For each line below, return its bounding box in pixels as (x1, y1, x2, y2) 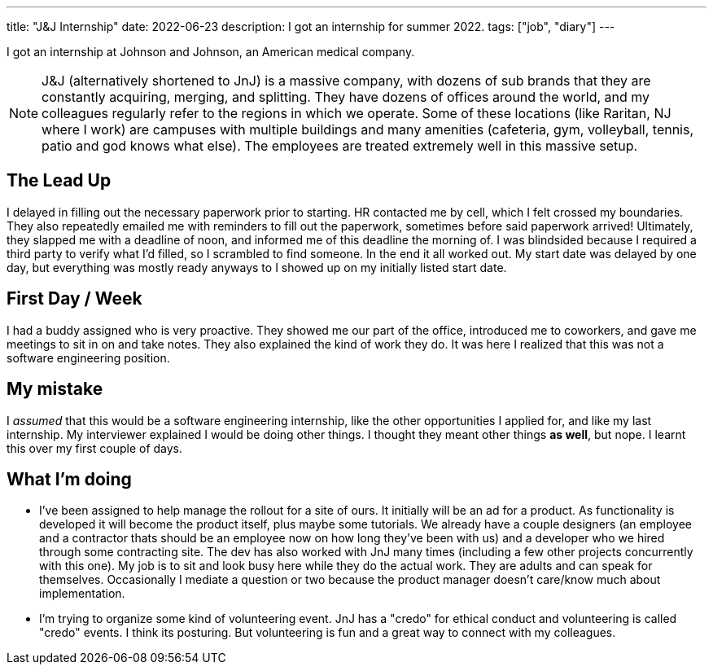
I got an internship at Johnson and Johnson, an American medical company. (7, 45, 415, 59)
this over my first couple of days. (7, 441, 183, 455)
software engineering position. (7, 350, 170, 365)
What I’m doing (7, 468, 132, 489)
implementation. (39, 586, 125, 601)
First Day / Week (7, 288, 142, 309)
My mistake (7, 379, 103, 400)
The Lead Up (7, 170, 112, 191)
